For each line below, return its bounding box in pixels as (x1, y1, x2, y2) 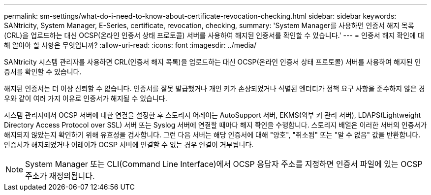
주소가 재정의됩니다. (25, 171, 95, 181)
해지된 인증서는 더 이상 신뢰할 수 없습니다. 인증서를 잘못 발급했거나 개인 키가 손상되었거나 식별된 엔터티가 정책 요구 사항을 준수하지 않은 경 (4, 84, 425, 93)
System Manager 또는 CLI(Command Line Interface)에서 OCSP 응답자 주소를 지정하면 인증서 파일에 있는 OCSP (25, 159, 423, 169)
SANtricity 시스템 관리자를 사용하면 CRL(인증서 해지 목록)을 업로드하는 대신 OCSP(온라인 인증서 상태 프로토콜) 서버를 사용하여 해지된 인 (4, 58, 421, 66)
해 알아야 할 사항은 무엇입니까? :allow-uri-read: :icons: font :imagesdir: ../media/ (4, 41, 256, 49)
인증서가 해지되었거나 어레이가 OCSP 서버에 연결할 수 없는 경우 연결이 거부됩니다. (4, 140, 254, 149)
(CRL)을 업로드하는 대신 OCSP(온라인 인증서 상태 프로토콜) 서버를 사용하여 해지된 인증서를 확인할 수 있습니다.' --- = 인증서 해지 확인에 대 (4, 31, 424, 39)
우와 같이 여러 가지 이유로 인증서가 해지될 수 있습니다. (4, 94, 167, 102)
